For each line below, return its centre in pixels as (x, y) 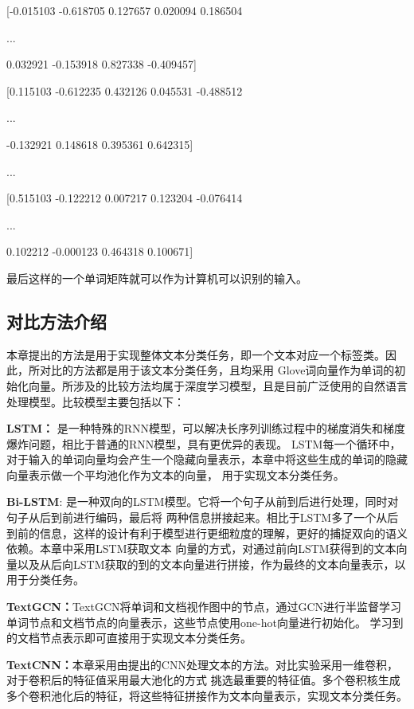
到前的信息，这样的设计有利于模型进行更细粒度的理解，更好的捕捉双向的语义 (207, 533)
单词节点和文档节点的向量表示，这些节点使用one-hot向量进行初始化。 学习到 (205, 622)
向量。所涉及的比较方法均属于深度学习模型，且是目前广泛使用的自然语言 (218, 385)
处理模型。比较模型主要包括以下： (96, 401)
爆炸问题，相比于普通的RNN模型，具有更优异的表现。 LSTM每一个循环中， (204, 443)
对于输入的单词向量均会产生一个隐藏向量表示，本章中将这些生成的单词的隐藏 (207, 459)
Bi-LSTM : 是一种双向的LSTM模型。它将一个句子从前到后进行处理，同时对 (203, 501)
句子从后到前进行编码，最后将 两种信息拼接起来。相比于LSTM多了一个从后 (203, 517)
